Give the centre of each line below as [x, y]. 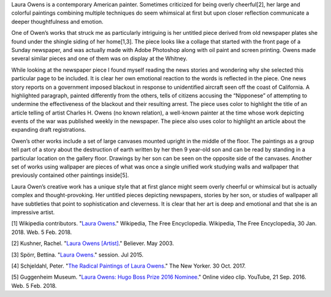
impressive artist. [33, 212]
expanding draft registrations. [49, 130]
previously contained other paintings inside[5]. [70, 175]
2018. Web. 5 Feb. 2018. [42, 232]
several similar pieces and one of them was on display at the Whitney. [99, 59]
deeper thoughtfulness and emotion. [57, 21]
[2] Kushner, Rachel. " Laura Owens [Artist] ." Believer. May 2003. [93, 243]
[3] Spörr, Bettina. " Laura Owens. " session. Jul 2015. [78, 255]
